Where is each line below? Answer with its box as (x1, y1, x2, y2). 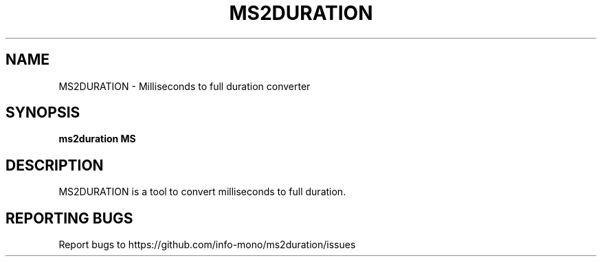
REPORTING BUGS (5, 209, 133, 227)
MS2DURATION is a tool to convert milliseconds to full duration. (58, 186, 346, 198)
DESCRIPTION (5, 156, 104, 174)
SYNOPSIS (5, 104, 80, 122)
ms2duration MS (58, 133, 136, 145)
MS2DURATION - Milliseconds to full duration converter (58, 80, 311, 92)
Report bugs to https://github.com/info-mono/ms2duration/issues (58, 239, 356, 251)
